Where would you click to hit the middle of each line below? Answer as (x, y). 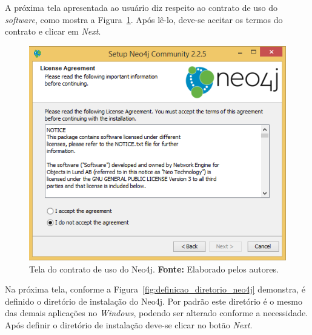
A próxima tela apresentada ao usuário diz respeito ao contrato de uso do (141, 7)
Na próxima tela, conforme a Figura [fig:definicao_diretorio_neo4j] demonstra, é (155, 289)
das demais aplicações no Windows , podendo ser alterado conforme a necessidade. (157, 313)
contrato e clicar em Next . (53, 31)
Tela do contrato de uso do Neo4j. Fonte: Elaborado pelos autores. (154, 269)
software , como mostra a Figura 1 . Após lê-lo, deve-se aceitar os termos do (144, 19)
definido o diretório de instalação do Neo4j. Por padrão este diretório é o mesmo (154, 301)
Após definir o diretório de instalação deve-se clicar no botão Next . (129, 324)
